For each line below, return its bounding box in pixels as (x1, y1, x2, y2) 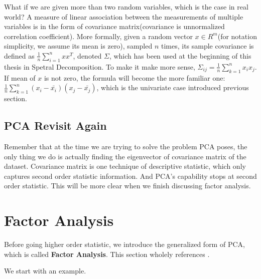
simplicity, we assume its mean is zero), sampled (4, 41, 153, 51)
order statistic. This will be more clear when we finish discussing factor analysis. (4, 180, 251, 191)
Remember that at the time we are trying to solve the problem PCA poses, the (4, 141, 247, 151)
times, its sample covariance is (161, 41, 254, 51)
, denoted (73, 50, 102, 61)
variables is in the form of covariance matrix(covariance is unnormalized (4, 21, 225, 32)
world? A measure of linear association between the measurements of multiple (4, 11, 243, 22)
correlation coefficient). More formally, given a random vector (4, 31, 193, 41)
